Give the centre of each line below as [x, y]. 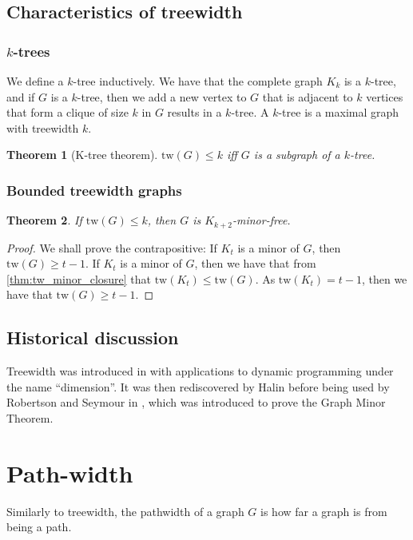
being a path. [39, 527]
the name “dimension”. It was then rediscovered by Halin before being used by [198, 386]
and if [21, 96]
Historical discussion [93, 337]
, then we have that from [255, 263]
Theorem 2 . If [44, 220]
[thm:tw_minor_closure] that [79, 278]
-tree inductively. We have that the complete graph [198, 81]
